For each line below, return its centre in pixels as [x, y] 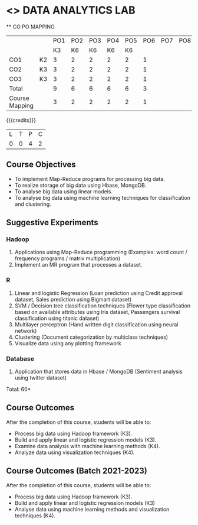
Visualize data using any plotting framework [68, 343]
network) [26, 330]
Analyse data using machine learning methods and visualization [92, 509]
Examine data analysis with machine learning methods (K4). [87, 446]
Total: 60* [19, 389]
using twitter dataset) [40, 378]
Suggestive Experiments [52, 223]
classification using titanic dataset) [57, 318]
